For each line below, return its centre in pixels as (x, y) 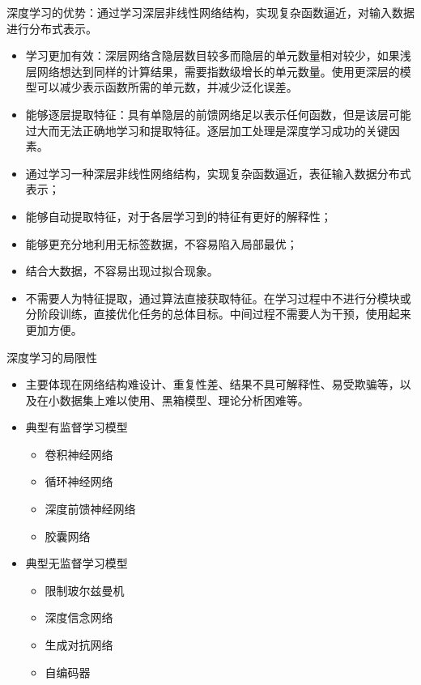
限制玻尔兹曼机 (85, 590)
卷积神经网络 (79, 454)
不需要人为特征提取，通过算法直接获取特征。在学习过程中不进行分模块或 (218, 298)
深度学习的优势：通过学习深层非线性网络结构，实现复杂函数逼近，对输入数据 (210, 12)
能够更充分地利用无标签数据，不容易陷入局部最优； (162, 243)
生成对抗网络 (79, 645)
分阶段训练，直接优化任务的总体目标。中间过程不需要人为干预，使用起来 (218, 314)
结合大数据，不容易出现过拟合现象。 (122, 271)
